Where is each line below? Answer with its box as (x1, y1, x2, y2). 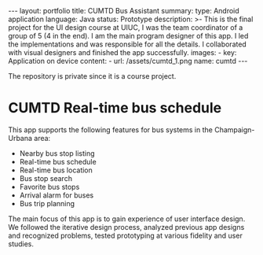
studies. (8, 238, 34, 249)
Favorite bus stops (19, 182, 80, 191)
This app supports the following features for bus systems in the (8, 124, 214, 135)
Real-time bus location (19, 165, 93, 175)
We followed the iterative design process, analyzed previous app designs (8, 222, 245, 231)
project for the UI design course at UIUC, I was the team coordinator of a (8, 23, 243, 32)
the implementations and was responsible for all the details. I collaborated (8, 39, 247, 49)
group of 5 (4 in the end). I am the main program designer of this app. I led (8, 31, 249, 40)
